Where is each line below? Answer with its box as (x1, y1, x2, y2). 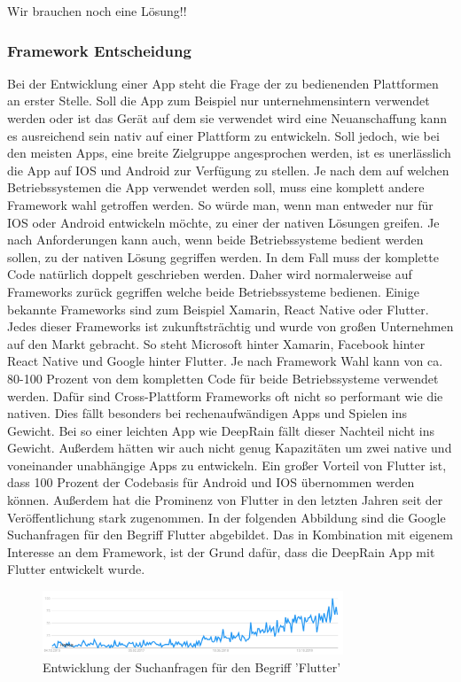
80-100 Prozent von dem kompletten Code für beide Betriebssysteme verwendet (7, 368, 439, 387)
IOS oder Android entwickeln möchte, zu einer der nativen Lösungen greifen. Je (7, 213, 440, 231)
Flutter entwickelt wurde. (7, 560, 145, 578)
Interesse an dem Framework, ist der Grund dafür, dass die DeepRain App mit (7, 542, 435, 561)
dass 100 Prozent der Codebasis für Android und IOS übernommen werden (7, 473, 415, 492)
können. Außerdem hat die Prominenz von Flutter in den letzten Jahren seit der (7, 491, 443, 509)
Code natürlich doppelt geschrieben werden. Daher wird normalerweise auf (7, 265, 412, 283)
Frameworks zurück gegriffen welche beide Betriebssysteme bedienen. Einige (7, 282, 419, 300)
